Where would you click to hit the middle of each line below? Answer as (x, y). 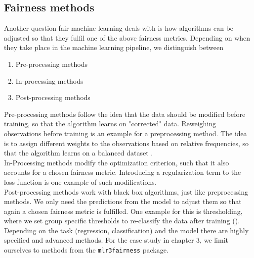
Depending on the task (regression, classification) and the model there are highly (127, 230)
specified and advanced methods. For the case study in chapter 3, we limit (116, 240)
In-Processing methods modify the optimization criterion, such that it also (117, 162)
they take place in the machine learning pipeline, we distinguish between (114, 47)
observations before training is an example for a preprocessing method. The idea (126, 133)
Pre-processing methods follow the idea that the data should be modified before (125, 114)
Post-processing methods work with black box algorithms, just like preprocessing (126, 191)
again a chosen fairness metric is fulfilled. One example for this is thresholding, (123, 211)
